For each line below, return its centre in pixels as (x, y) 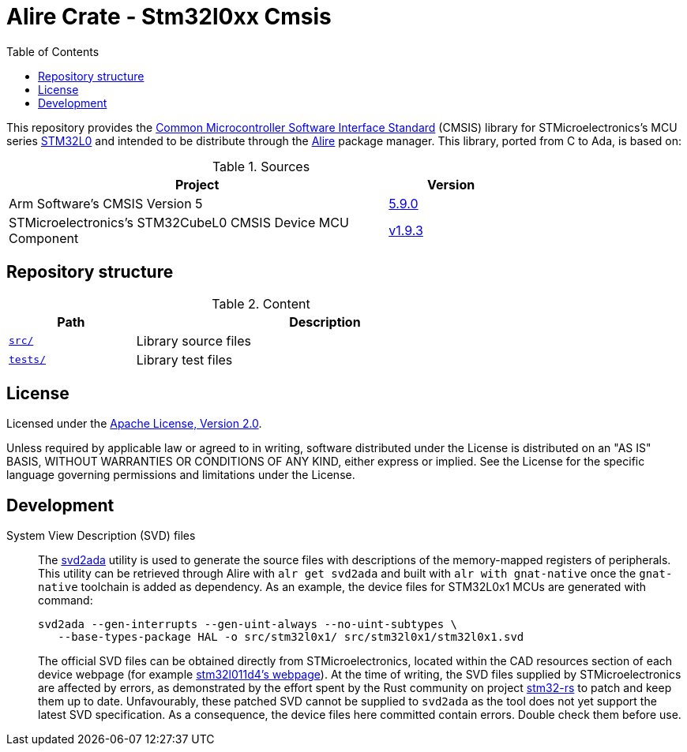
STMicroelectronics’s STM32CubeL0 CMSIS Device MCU (179, 222)
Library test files (184, 359)
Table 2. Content (261, 303)
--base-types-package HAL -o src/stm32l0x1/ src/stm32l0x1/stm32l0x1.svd (291, 637)
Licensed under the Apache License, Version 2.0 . (134, 424)
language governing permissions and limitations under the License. (181, 475)
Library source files (193, 340)
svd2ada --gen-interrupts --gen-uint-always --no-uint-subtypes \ (248, 625)
